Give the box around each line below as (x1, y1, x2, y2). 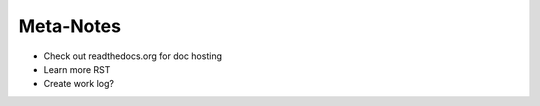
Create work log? (43, 78, 115, 90)
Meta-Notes (18, 15, 122, 37)
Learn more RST (43, 63, 111, 75)
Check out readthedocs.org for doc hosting (43, 50, 222, 62)
